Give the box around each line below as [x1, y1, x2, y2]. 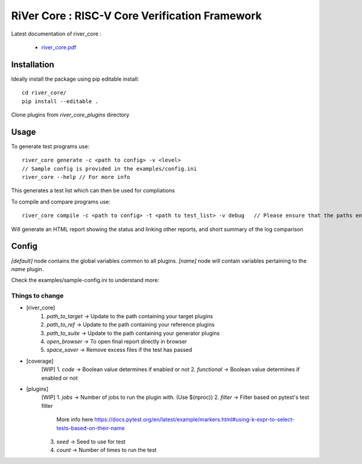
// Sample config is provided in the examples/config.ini [22, 165, 197, 172]
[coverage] [26, 357, 54, 365]
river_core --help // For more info [22, 174, 130, 181]
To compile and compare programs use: [11, 198, 111, 205]
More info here [56, 416, 94, 423]
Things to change [11, 292, 64, 300]
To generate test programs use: [11, 142, 90, 150]
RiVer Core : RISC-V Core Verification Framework [11, 9, 262, 22]
